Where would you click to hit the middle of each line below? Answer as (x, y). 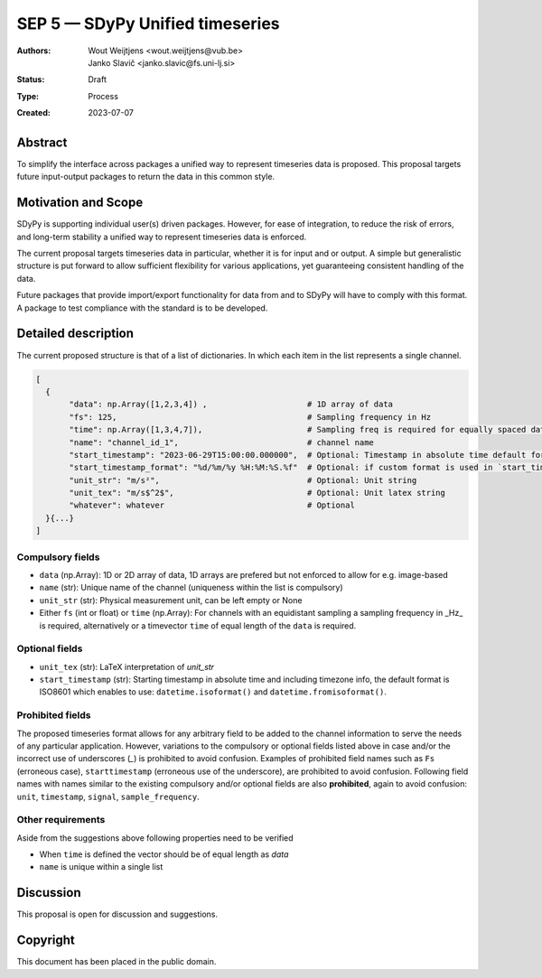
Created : (34, 113)
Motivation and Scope (80, 203)
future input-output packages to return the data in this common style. (146, 177)
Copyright (46, 941)
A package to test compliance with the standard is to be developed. (142, 308)
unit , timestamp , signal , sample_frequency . (108, 796)
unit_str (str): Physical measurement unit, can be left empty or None (171, 600)
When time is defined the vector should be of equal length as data (164, 854)
